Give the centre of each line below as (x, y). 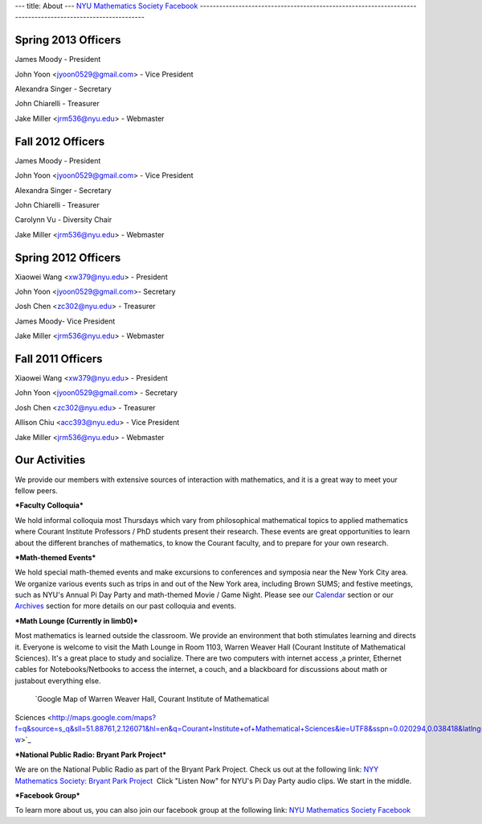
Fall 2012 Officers (60, 141)
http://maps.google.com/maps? (104, 717)
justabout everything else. (58, 681)
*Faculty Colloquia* (49, 505)
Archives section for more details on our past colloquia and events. (126, 606)
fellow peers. (36, 490)
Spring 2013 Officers (68, 40)
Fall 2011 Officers (59, 359)
